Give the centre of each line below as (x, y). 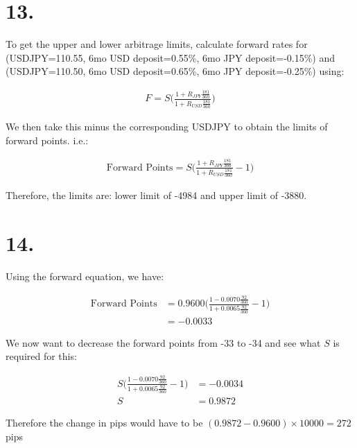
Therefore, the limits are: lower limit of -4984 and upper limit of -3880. (156, 195)
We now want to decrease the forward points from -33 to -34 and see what (163, 342)
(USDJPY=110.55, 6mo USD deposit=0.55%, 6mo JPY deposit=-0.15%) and (171, 57)
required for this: (41, 356)
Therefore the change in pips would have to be (104, 423)
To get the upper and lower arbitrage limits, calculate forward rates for (157, 44)
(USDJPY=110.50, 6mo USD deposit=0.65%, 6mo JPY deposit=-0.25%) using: (175, 71)
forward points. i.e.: (47, 140)
